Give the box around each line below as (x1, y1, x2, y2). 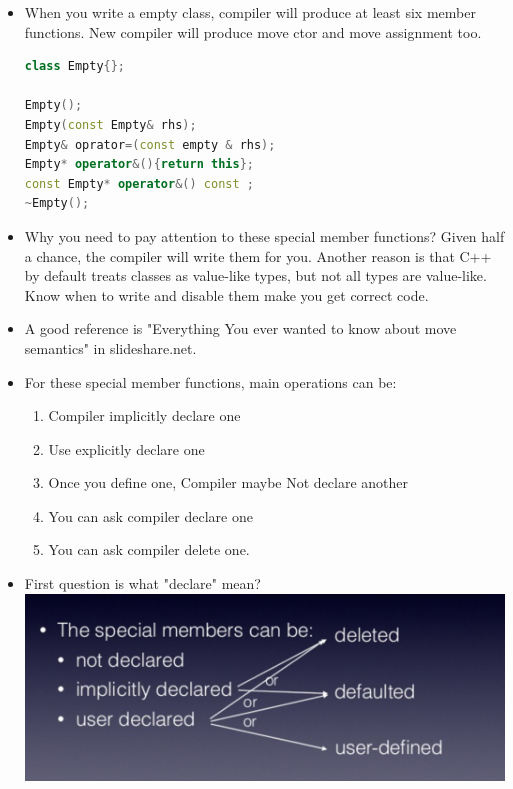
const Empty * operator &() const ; (24, 176, 254, 191)
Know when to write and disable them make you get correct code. (24, 284, 429, 305)
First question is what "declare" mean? (24, 573, 261, 594)
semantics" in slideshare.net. (24, 337, 197, 358)
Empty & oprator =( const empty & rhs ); (24, 137, 276, 152)
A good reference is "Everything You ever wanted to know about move (24, 318, 457, 339)
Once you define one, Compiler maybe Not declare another (48, 472, 409, 493)
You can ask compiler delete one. (48, 539, 250, 560)
